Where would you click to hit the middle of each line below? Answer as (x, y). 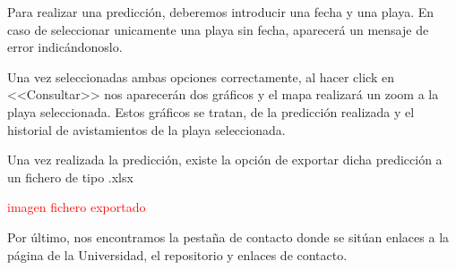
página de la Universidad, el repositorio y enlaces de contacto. (177, 254)
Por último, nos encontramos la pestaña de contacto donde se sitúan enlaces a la (228, 236)
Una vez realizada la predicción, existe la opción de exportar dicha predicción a (225, 160)
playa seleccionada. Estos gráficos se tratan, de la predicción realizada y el (211, 111)
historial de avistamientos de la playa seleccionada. (146, 129)
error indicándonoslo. (65, 47)
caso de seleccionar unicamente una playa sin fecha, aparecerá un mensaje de (218, 29)
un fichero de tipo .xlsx (70, 177)
